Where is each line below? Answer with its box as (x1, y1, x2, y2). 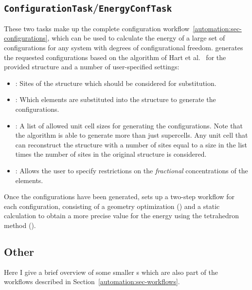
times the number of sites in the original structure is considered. (15, 149, 207, 159)
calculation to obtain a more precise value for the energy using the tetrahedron (4, 210, 239, 221)
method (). (4, 220, 36, 230)
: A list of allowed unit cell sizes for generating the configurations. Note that (15, 120, 243, 130)
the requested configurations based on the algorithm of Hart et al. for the (4, 52, 226, 62)
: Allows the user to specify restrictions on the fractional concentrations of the (15, 165, 248, 175)
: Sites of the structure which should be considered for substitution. (15, 78, 216, 88)
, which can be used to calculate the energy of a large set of (47, 33, 225, 43)
